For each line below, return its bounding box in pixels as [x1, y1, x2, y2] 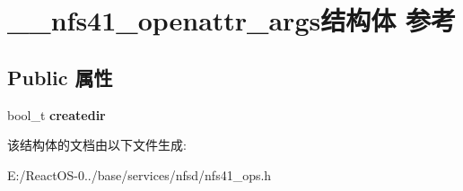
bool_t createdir [7, 105, 106, 124]
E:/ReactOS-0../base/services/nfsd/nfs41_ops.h [7, 165, 272, 184]
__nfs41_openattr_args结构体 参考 [7, 2, 456, 39]
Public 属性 [7, 63, 113, 91]
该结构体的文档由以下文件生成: [7, 135, 187, 154]
